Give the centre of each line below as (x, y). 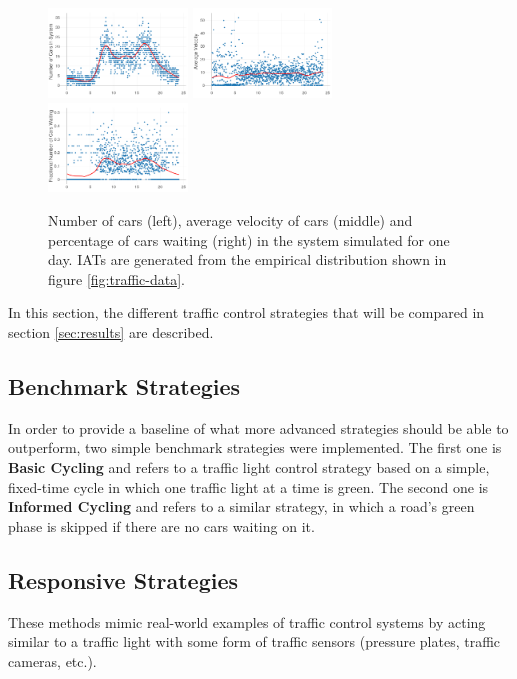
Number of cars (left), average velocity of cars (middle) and (230, 220)
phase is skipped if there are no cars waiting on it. (161, 525)
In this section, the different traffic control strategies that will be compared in (246, 312)
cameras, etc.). (52, 660)
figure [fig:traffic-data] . (117, 278)
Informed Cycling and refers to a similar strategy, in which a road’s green (241, 506)
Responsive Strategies (123, 579)
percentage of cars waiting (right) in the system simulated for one (249, 239)
